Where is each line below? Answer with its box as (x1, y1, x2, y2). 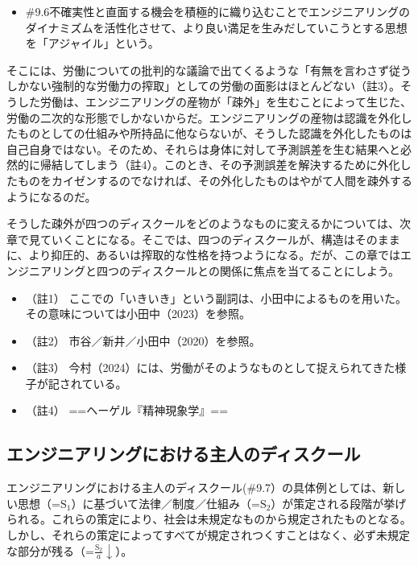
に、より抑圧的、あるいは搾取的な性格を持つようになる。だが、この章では (6, 246, 401, 263)
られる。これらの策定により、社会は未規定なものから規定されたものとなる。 (6, 510, 412, 527)
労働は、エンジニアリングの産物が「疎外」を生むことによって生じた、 (39, 93, 412, 109)
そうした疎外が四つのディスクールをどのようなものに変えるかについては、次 (6, 215, 411, 232)
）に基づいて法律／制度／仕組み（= (71, 494, 260, 511)
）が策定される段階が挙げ (271, 494, 407, 511)
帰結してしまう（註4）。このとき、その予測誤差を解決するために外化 (39, 156, 400, 173)
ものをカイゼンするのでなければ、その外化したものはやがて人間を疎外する (17, 171, 412, 188)
